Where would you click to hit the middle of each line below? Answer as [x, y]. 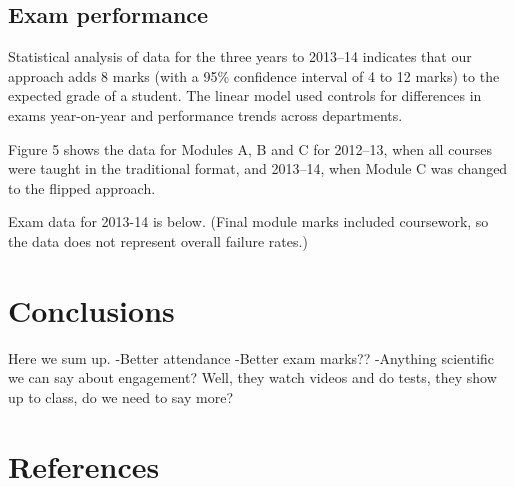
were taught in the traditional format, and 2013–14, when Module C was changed [258, 168]
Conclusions [91, 309]
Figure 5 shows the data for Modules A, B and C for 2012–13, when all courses [250, 148]
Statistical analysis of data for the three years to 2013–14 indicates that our [240, 56]
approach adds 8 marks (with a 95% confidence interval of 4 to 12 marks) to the [254, 75]
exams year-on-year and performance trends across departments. [205, 114]
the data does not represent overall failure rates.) [158, 240]
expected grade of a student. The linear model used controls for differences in [245, 95]
